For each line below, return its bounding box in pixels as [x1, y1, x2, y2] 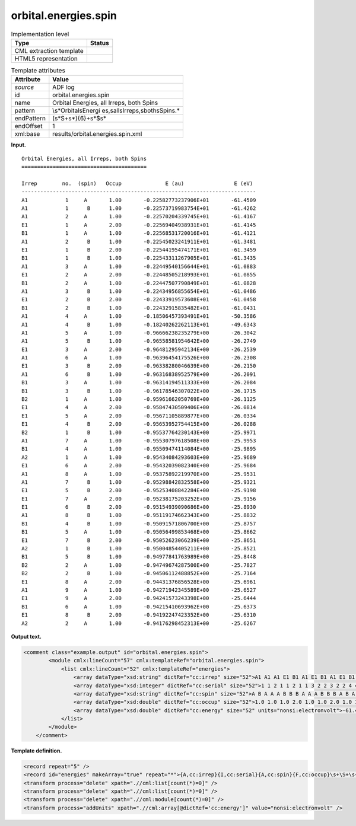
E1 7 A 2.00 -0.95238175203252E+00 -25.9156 [21, 495, 256, 502]
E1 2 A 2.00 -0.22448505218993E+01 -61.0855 [21, 272, 256, 278]
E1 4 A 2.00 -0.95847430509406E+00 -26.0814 [21, 404, 256, 411]
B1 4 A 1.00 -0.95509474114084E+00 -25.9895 [21, 445, 256, 452]
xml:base [14, 130, 40, 138]
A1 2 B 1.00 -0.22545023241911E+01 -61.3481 [21, 238, 256, 245]
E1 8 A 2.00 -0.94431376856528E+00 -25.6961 [21, 578, 256, 585]
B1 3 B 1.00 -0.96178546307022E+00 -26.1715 [21, 387, 256, 394]
